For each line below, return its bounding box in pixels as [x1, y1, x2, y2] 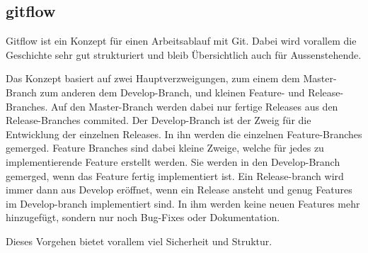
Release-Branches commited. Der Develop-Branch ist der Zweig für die [6, 113, 311, 128]
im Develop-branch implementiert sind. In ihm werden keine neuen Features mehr [6, 196, 360, 210]
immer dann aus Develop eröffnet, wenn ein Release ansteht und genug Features [6, 182, 352, 197]
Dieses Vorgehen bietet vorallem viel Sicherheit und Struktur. [6, 233, 272, 248]
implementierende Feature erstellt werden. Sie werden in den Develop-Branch [6, 154, 340, 169]
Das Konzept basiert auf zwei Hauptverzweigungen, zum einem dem [6, 71, 300, 86]
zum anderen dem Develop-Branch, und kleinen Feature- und [40, 84, 305, 99]
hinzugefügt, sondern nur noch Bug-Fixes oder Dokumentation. [6, 210, 280, 225]
